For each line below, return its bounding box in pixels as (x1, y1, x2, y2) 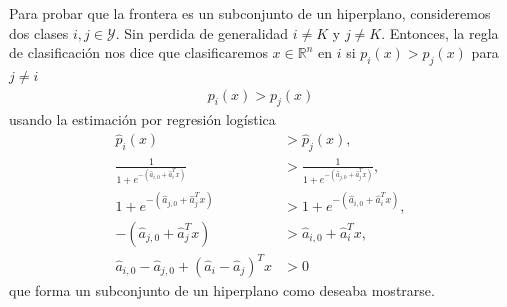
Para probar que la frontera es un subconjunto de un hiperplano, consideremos (9, 3, 491, 23)
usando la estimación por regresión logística (9, 109, 276, 130)
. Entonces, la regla (381, 22, 499, 43)
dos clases (9, 22, 69, 43)
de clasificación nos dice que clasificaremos (9, 42, 268, 63)
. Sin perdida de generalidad (115, 22, 289, 43)
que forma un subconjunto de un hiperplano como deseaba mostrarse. (9, 280, 435, 301)
